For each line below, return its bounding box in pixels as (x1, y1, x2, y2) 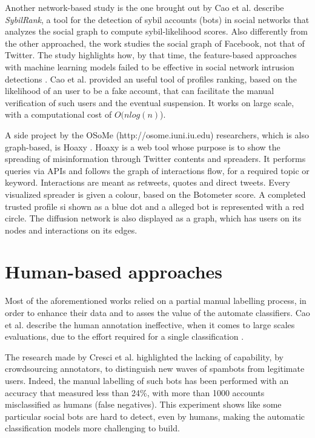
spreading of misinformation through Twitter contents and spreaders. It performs (5, 152, 306, 165)
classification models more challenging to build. (5, 422, 180, 434)
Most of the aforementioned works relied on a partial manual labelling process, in (5, 294, 307, 307)
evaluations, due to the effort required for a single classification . (5, 330, 244, 343)
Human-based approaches (5, 259, 223, 284)
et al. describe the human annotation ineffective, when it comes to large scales (5, 318, 295, 331)
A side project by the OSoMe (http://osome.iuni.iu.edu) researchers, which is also (5, 128, 309, 141)
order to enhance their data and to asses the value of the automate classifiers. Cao (5, 306, 310, 318)
